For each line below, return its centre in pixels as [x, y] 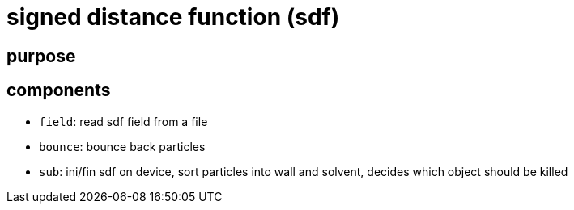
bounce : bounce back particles [122, 146]
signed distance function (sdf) [173, 17]
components [59, 90]
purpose [41, 56]
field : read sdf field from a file [123, 121]
